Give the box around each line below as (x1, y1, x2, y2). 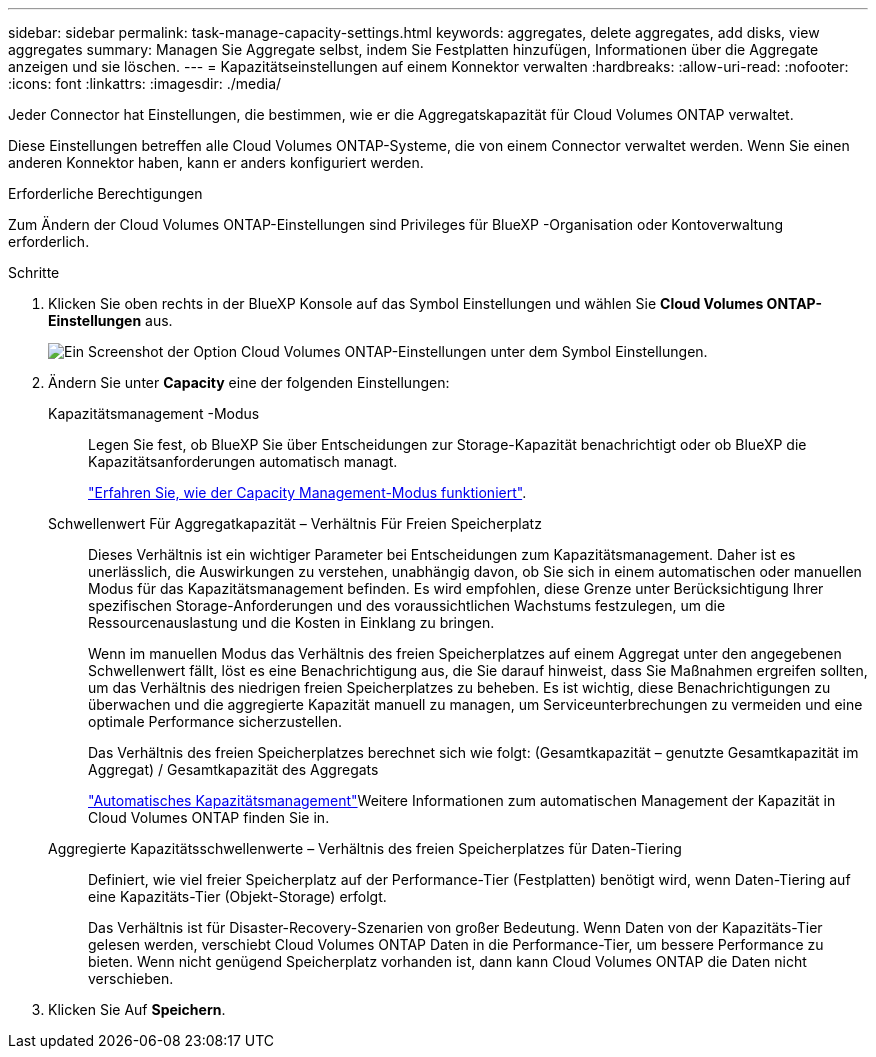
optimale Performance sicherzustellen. (88, 713, 342, 730)
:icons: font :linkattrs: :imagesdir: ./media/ (8, 75, 282, 92)
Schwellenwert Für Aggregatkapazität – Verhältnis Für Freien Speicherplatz (48, 515, 542, 532)
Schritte (8, 264, 60, 281)
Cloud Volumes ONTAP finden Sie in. (88, 809, 330, 826)
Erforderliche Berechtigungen (8, 185, 203, 202)
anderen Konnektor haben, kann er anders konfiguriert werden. (8, 154, 424, 171)
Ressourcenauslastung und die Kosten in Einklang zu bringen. (88, 614, 495, 631)
